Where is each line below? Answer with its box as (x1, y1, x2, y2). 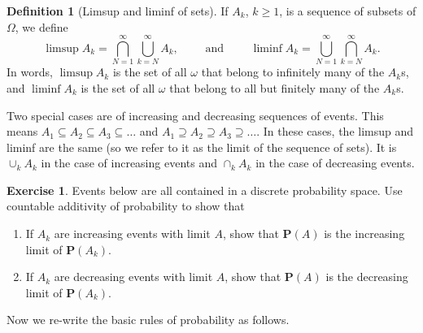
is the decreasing (325, 268, 408, 285)
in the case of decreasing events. (255, 154, 415, 171)
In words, (7, 63, 53, 80)
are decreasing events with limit (54, 268, 213, 285)
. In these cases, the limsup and (256, 123, 414, 140)
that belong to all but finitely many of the (169, 79, 380, 96)
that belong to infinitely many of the (201, 63, 385, 80)
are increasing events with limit (54, 225, 211, 242)
